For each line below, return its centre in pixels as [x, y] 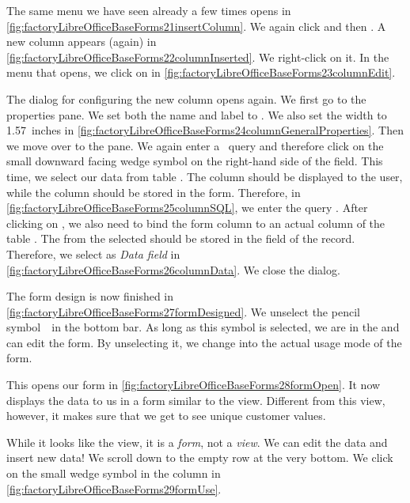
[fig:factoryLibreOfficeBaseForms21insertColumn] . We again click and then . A [196, 26]
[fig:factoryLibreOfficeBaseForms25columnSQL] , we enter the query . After [187, 208]
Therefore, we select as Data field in [93, 253]
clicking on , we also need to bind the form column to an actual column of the [196, 223]
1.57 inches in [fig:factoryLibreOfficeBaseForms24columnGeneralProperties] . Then [205, 130]
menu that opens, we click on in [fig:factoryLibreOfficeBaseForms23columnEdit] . [201, 72]
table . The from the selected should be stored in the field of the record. [181, 238]
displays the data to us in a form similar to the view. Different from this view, [196, 400]
